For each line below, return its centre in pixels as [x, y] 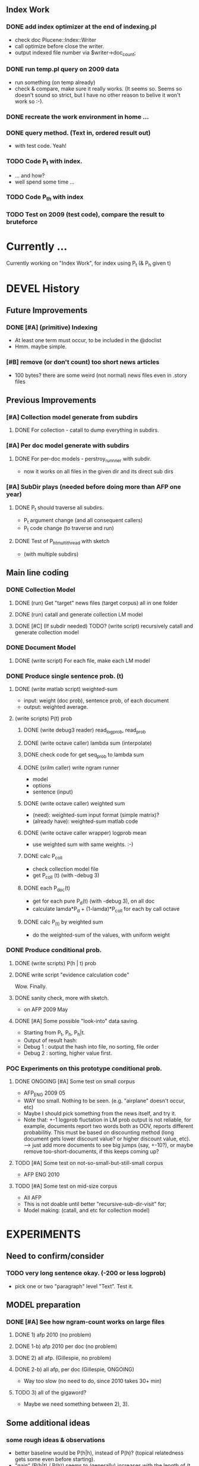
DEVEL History [43, 288]
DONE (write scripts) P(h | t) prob [56, 963]
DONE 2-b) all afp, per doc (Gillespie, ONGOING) [75, 1369]
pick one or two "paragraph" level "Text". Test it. [74, 1286]
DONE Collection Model [41, 590]
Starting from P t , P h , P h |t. [54, 1033]
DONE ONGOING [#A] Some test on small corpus [75, 1081]
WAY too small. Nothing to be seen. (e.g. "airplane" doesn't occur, [104, 1101]
